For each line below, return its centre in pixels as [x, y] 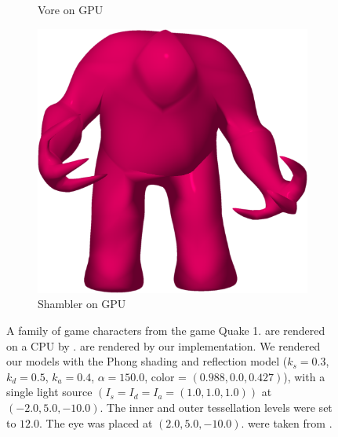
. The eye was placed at [96, 422]
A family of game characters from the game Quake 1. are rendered [166, 331]
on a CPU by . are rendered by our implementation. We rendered [164, 345]
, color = [165, 376]
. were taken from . [287, 422]
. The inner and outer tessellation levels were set [216, 408]
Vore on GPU [71, 9]
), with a [304, 376]
